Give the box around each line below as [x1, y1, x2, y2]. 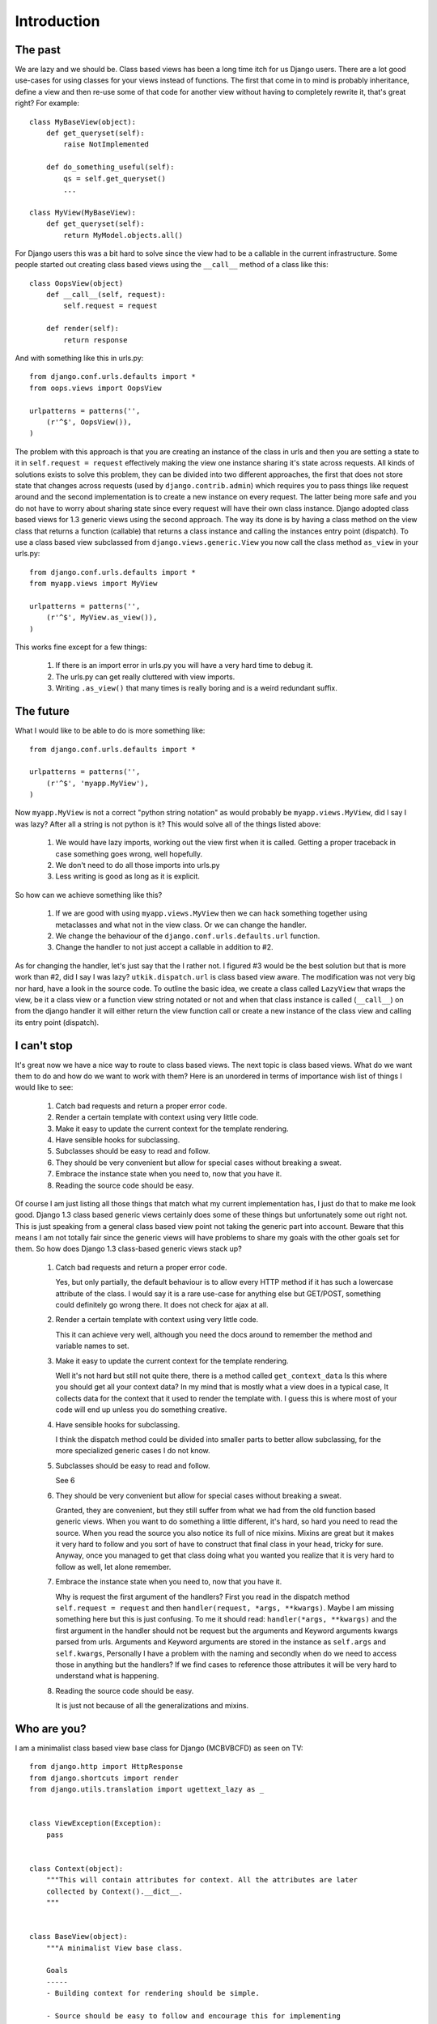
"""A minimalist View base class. [45, 1943, 184, 1953]
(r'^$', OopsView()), [45, 418, 133, 427]
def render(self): [45, 324, 120, 334]
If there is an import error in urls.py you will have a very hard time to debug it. [55, 661, 313, 670]
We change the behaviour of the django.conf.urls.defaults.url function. [55, 931, 320, 941]
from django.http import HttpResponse [29, 1762, 184, 1771]
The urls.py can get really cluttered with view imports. [55, 672, 235, 682]
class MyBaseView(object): [29, 117, 137, 126]
